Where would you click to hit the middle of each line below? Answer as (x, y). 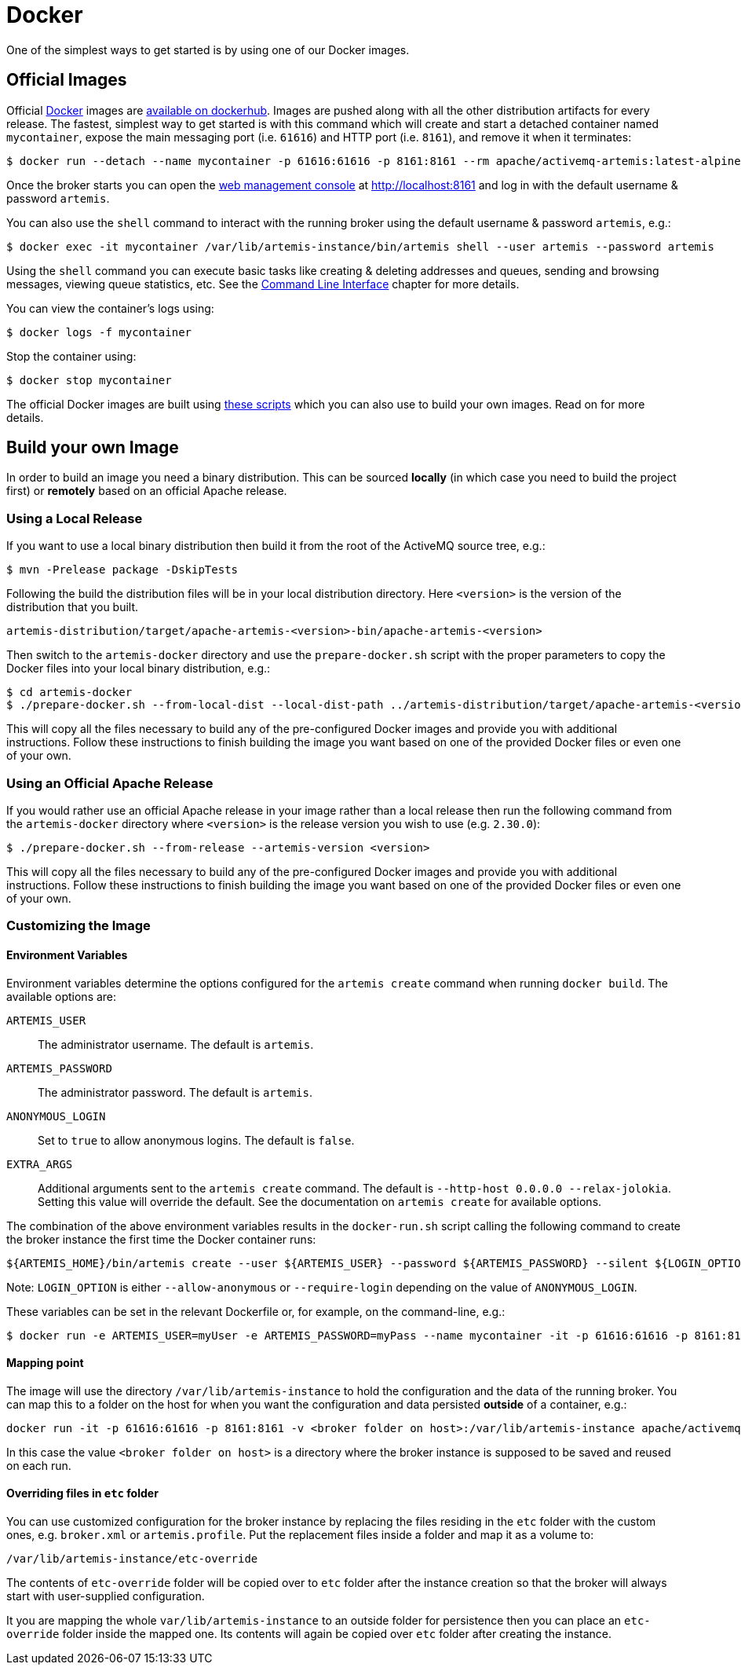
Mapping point (45, 1363)
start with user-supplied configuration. (106, 1596)
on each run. (39, 1465)
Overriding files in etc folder (82, 1493)
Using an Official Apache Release (110, 783)
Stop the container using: (71, 356)
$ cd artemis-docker (69, 693)
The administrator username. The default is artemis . (176, 1044)
